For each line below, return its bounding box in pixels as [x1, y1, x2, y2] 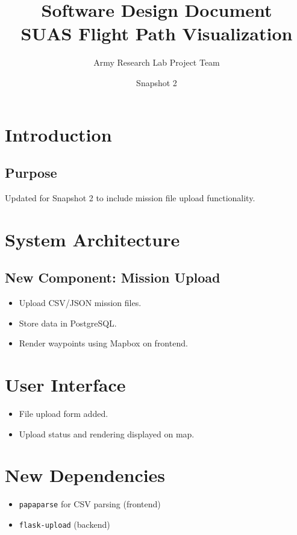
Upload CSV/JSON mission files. [19, 296, 142, 309]
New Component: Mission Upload [5, 268, 220, 287]
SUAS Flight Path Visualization [20, 21, 293, 46]
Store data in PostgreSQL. [19, 316, 117, 329]
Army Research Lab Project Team [93, 56, 220, 69]
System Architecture [5, 227, 180, 251]
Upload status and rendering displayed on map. [19, 427, 195, 440]
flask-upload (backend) [19, 518, 110, 530]
